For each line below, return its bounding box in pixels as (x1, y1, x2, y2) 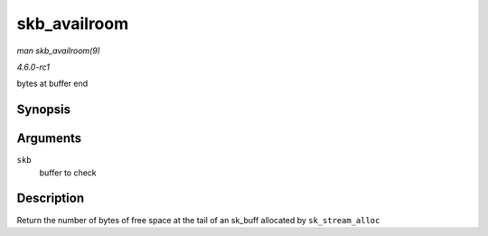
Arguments (16, 131, 82, 146)
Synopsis (16, 102, 71, 118)
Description (16, 191, 85, 206)
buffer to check (39, 167, 97, 178)
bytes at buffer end (16, 78, 89, 90)
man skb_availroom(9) (16, 45, 101, 56)
